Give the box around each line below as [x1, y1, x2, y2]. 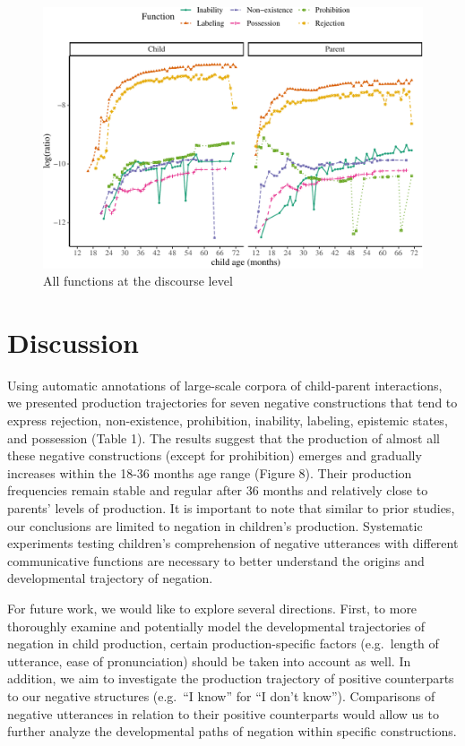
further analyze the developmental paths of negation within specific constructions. [7, 722, 457, 741]
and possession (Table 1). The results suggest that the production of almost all [7, 428, 440, 447]
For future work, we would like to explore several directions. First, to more [7, 598, 418, 617]
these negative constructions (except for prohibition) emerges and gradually [7, 446, 422, 465]
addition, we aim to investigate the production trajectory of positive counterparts [7, 669, 454, 688]
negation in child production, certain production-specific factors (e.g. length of [7, 634, 439, 653]
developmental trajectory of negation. [7, 569, 213, 587]
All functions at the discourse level [43, 271, 233, 290]
